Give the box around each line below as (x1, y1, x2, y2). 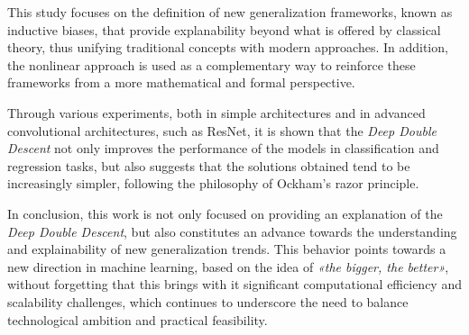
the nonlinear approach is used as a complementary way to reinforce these (7, 55, 416, 74)
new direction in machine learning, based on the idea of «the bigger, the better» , (7, 257, 449, 276)
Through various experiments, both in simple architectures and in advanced (7, 103, 426, 122)
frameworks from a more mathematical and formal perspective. (7, 73, 355, 92)
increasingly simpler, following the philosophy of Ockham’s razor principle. (7, 174, 419, 193)
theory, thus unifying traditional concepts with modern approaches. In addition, (7, 38, 448, 57)
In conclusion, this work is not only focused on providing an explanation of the (7, 204, 443, 222)
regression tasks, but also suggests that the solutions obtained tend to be (7, 156, 410, 175)
